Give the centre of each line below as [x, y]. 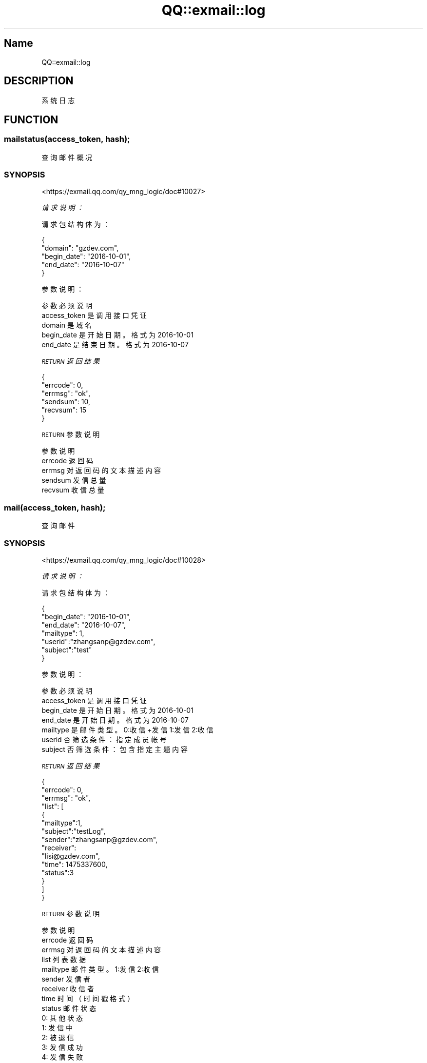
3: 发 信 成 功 [62, 1047]
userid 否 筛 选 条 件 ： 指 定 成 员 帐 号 [104, 739]
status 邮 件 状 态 [69, 1008]
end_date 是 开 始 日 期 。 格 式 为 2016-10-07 [115, 720]
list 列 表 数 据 [64, 959]
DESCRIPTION [39, 81]
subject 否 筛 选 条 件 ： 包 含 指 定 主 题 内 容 [115, 749]
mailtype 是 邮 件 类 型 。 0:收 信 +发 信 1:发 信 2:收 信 [127, 729]
